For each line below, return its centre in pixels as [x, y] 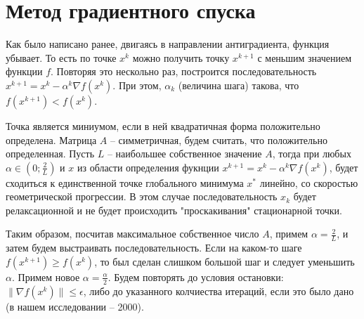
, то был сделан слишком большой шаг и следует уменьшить [225, 261]
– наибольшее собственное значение [184, 154]
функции [24, 71]
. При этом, [137, 85]
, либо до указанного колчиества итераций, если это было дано [219, 291]
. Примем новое [46, 276]
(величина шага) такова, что [239, 85]
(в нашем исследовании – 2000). [75, 306]
